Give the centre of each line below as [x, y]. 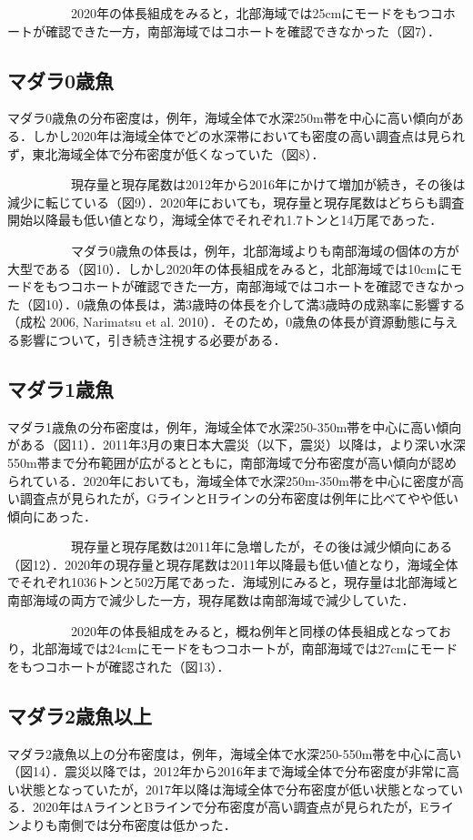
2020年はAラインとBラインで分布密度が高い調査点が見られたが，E [231, 807]
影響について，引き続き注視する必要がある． [153, 339]
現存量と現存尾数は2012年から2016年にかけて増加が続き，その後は [268, 184]
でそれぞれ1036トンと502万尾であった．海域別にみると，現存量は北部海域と [233, 582]
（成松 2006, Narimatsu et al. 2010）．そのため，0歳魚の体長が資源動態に [220, 322]
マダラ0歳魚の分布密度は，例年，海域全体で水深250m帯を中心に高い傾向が [229, 118]
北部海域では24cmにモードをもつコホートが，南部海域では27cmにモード [245, 648]
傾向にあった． [52, 516]
